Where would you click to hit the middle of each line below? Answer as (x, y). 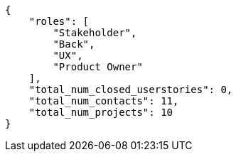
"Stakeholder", (95, 33)
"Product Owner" (98, 67)
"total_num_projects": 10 (101, 112)
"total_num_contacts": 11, (104, 101)
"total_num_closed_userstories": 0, (131, 90)
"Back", (74, 44)
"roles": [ (59, 21)
